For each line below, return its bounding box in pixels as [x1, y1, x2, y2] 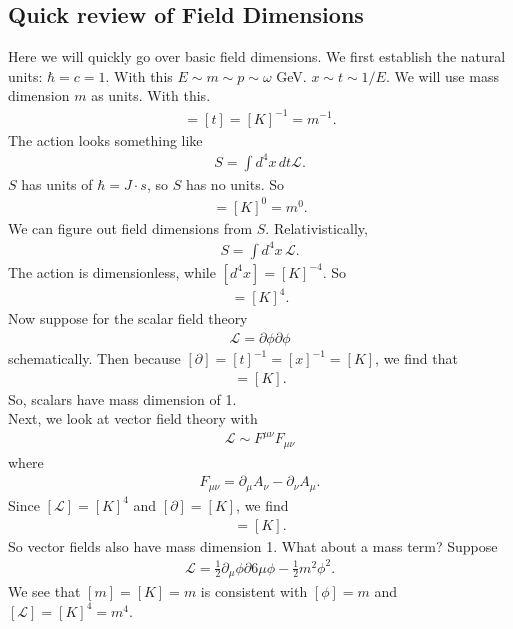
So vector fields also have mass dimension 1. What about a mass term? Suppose [8, 535, 498, 556]
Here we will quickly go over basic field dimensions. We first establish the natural [8, 46, 506, 67]
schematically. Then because [8, 348, 181, 369]
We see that [8, 581, 81, 602]
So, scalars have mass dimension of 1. [8, 388, 237, 409]
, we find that [375, 348, 458, 369]
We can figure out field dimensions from [8, 217, 253, 238]
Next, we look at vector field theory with [8, 408, 258, 429]
